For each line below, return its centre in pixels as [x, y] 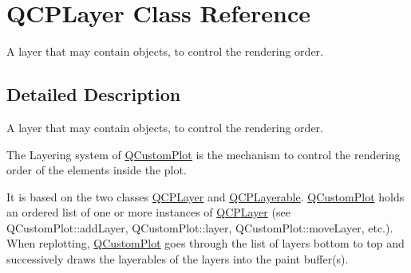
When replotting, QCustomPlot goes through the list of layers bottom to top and [205, 243]
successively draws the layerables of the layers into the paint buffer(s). [178, 259]
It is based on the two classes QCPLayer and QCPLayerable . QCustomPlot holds [205, 196]
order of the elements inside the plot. [97, 170]
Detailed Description [94, 94]
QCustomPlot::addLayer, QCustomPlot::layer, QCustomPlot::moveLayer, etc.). [200, 227]
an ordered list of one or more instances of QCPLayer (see [148, 212]
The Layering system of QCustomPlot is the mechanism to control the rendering [204, 154]
